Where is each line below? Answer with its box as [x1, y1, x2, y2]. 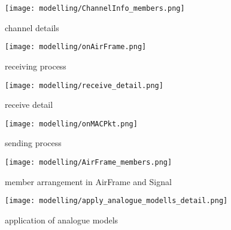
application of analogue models [5, 213, 118, 226]
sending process [5, 137, 62, 149]
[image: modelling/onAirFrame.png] [5, 43, 147, 52]
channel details [5, 21, 59, 34]
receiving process [5, 59, 66, 72]
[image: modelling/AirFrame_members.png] [5, 158, 172, 167]
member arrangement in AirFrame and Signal [5, 175, 172, 187]
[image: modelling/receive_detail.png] [5, 81, 163, 90]
